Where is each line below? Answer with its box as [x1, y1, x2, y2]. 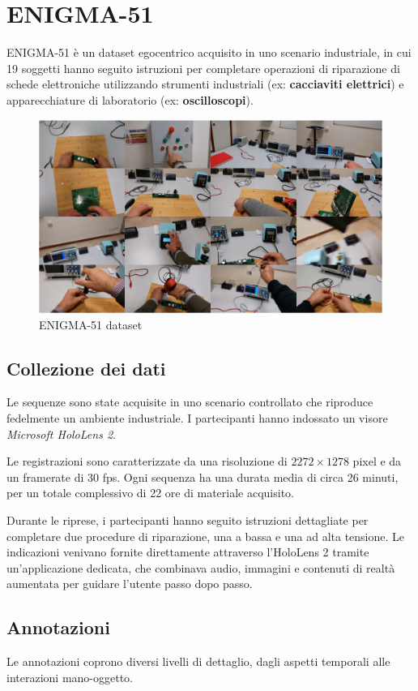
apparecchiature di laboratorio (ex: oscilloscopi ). [6, 91, 254, 108]
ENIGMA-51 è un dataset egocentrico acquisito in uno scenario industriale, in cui [6, 44, 412, 61]
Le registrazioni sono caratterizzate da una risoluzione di [6, 453, 288, 470]
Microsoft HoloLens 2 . [6, 425, 116, 442]
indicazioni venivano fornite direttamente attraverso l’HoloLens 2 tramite [6, 543, 369, 560]
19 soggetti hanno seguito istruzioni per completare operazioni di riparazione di [6, 59, 400, 76]
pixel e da [352, 453, 402, 470]
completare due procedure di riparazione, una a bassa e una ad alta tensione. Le [6, 527, 405, 544]
